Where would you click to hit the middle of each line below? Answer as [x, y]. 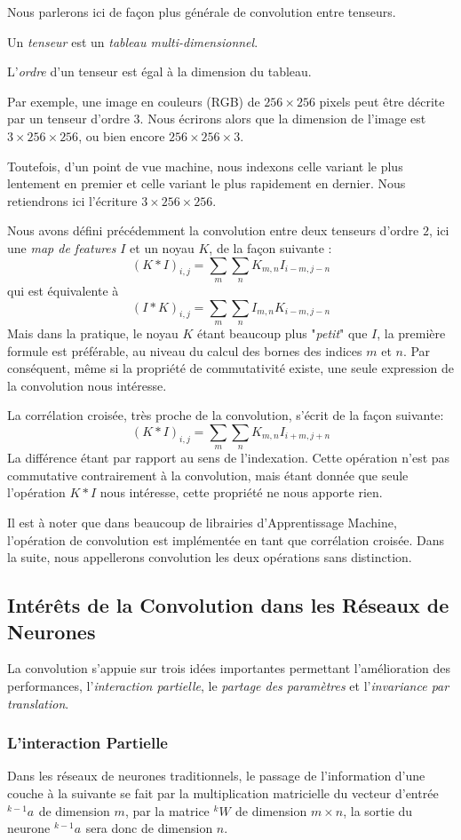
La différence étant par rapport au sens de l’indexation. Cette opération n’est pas [229, 458]
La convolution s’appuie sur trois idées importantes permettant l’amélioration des [229, 668]
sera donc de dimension [149, 828]
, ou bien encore [122, 135]
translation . [38, 703]
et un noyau [162, 247]
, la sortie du [378, 810]
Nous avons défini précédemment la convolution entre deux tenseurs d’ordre [213, 230]
